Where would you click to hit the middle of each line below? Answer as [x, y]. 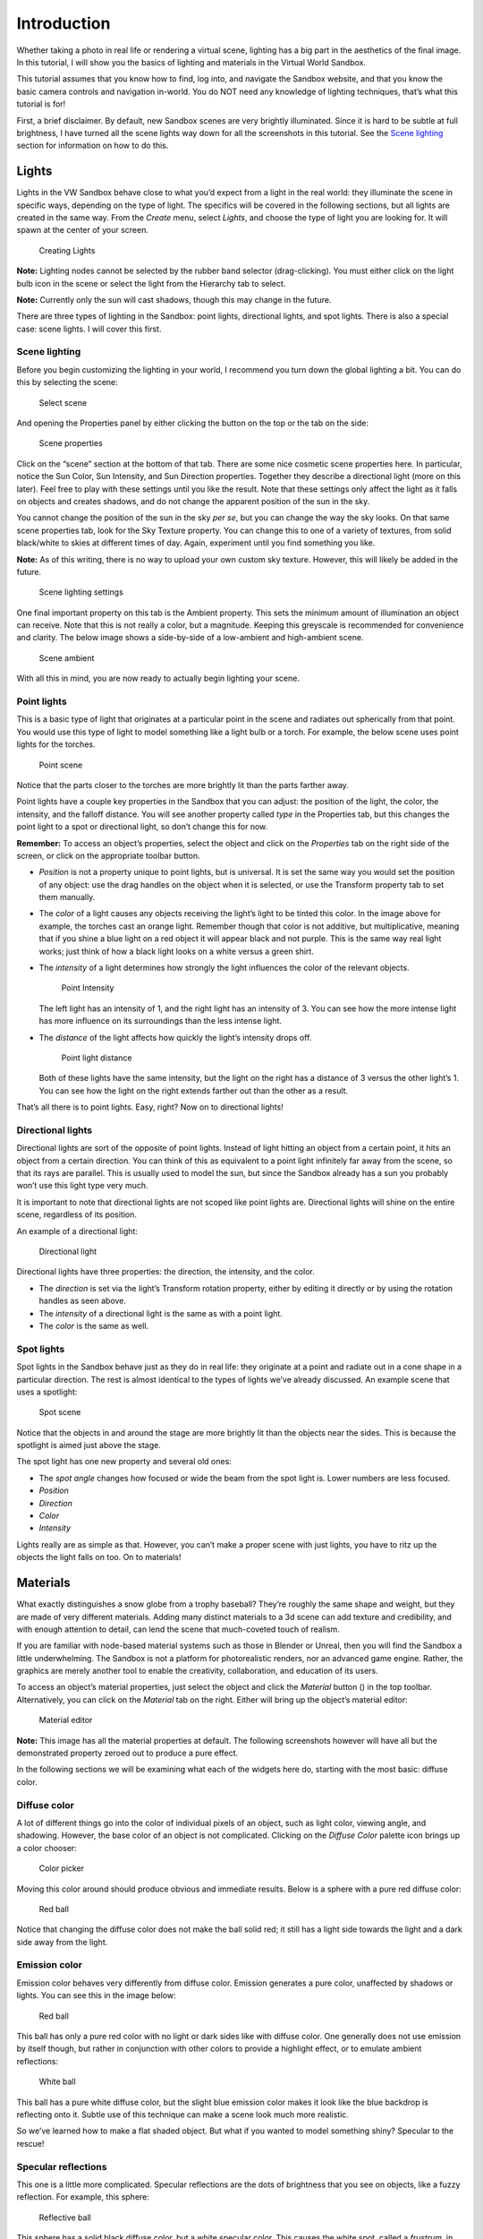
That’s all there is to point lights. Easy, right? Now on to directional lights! [150, 1107]
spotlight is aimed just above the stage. [89, 1445]
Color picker [62, 1868]
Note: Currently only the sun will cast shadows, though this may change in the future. [174, 299]
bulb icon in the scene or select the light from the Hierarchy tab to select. [151, 283]
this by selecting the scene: [67, 382]
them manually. [67, 897]
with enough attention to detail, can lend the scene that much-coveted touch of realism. [178, 1629]
